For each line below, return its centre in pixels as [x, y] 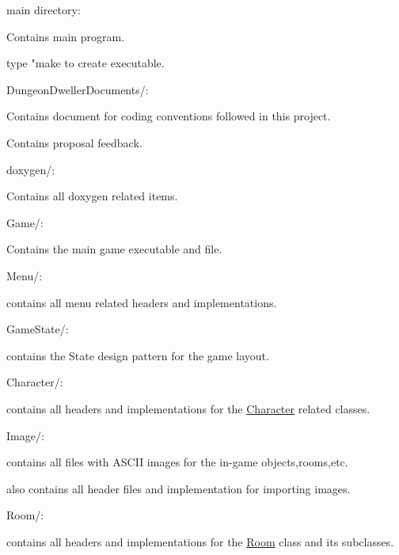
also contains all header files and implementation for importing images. [179, 488]
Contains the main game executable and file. [114, 249]
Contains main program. [66, 36]
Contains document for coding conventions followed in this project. [169, 116]
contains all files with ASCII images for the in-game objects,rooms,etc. [177, 462]
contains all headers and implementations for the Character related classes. [188, 408]
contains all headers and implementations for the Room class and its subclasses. [200, 541]
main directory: [44, 10]
